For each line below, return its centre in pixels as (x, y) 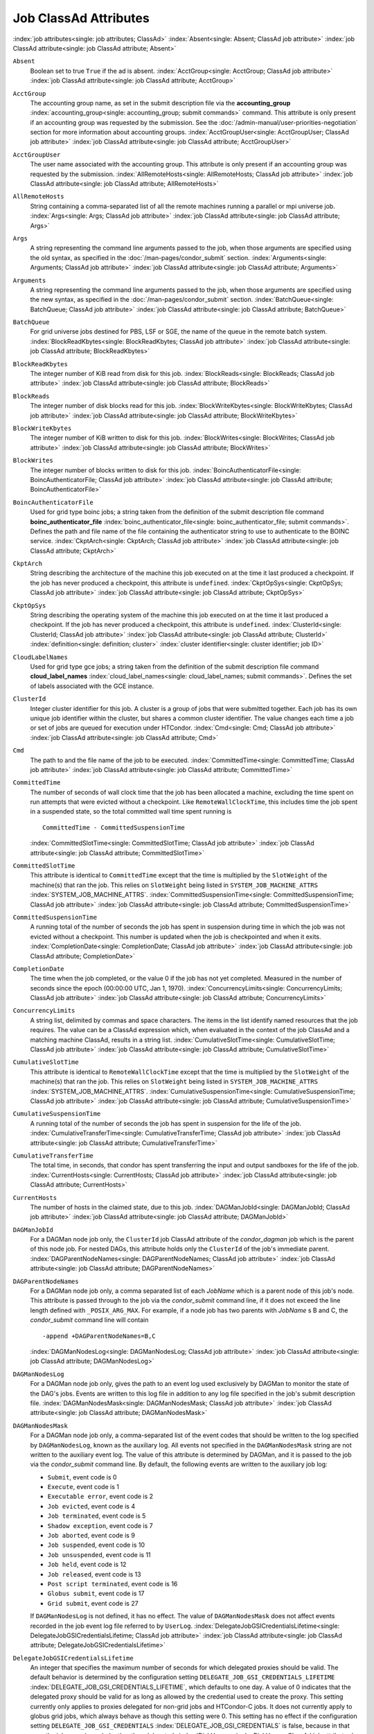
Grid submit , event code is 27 (93, 1603)
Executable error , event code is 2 (100, 1496)
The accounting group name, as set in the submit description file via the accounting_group (160, 103)
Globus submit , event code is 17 (96, 1594)
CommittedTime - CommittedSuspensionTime (114, 827)
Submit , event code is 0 (82, 1477)
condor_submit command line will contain (89, 1320)
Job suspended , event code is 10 (96, 1545)
